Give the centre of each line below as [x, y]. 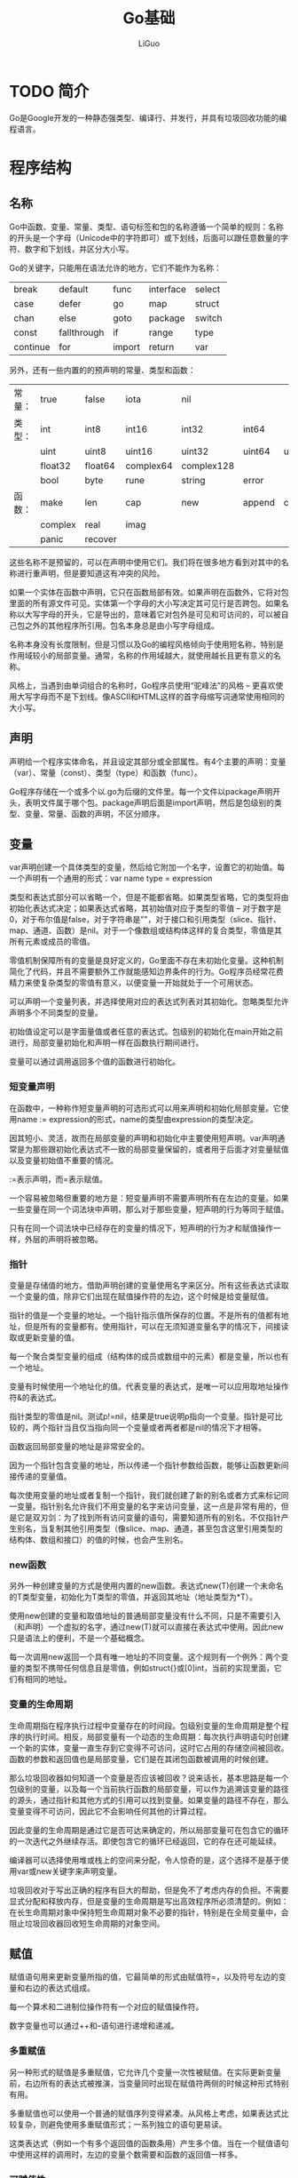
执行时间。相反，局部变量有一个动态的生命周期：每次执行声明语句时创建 [157, 1736]
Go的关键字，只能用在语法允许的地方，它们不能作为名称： [115, 267]
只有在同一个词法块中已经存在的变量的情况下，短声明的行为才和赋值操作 [141, 1228]
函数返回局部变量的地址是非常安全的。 [79, 1446]
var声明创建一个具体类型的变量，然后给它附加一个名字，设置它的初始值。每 [147, 867]
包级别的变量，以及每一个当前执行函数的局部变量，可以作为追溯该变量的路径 [149, 1789]
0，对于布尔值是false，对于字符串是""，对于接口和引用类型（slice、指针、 [145, 920]
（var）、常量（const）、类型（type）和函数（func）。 [106, 772]
